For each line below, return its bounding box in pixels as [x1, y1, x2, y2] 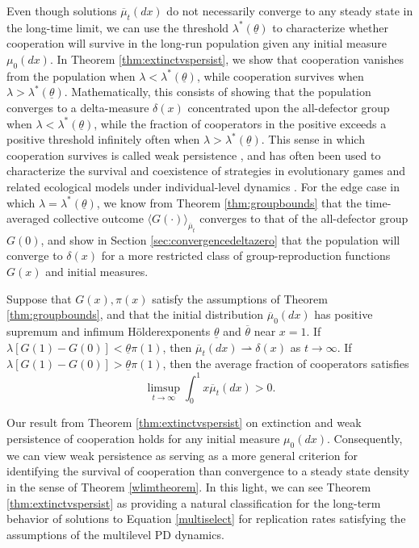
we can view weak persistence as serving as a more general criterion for [6, 446, 358, 463]
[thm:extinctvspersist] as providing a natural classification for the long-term [6, 494, 381, 511]
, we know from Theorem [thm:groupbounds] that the [96, 194, 362, 211]
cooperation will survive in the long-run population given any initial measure [6, 35, 387, 52]
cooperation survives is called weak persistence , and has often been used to [6, 146, 381, 163]
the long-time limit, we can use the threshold [6, 19, 229, 36]
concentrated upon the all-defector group [187, 98, 390, 115]
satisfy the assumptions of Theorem [152, 290, 328, 307]
